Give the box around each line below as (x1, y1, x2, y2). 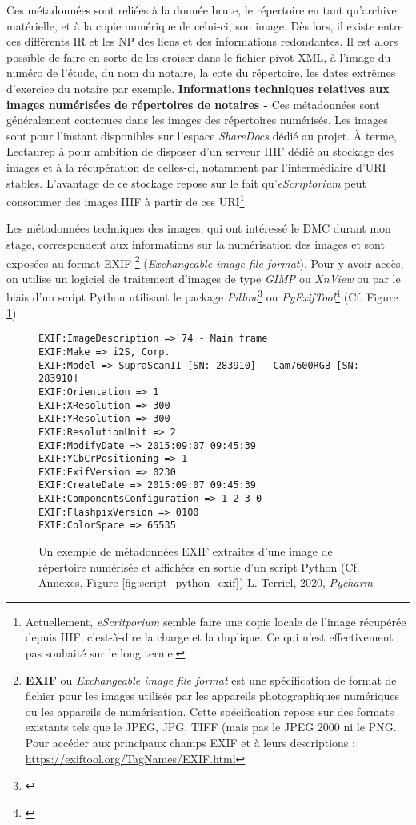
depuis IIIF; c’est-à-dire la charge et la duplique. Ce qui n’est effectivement (25, 629, 394, 645)
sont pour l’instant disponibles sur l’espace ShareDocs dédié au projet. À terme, (6, 127, 397, 144)
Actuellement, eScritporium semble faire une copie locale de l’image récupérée (25, 613, 406, 629)
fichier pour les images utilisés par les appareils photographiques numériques (25, 687, 399, 704)
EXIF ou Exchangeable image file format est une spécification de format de (25, 671, 397, 688)
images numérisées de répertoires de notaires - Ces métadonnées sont (6, 95, 380, 112)
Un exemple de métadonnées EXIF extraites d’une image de (38, 543, 333, 560)
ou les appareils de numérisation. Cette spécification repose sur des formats (25, 702, 394, 719)
